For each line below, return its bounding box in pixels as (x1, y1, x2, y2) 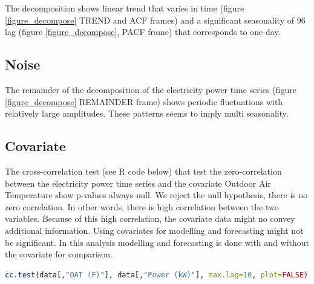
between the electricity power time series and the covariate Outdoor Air (5, 176, 271, 189)
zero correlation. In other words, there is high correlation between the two (5, 200, 279, 213)
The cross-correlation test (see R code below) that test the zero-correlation (5, 164, 282, 177)
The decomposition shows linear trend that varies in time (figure (5, 2, 244, 14)
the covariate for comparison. (5, 248, 113, 260)
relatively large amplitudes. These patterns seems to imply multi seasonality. (5, 107, 289, 120)
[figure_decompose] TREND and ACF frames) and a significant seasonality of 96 (5, 13, 306, 26)
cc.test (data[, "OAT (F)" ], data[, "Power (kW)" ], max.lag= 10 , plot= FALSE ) (5, 270, 309, 279)
